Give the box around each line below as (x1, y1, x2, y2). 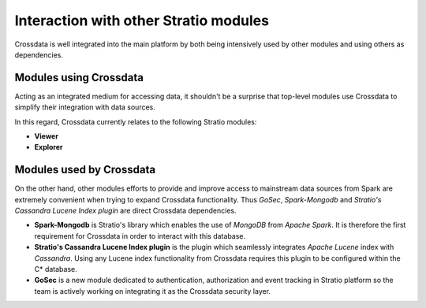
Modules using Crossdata (14, 71, 144, 84)
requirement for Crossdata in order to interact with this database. (34, 231, 246, 240)
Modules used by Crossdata (14, 163, 156, 176)
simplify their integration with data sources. (14, 102, 155, 112)
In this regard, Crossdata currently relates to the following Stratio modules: (14, 117, 257, 126)
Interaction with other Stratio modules (14, 12, 270, 29)
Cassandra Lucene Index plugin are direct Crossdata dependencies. (14, 206, 237, 216)
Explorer (34, 143, 63, 152)
